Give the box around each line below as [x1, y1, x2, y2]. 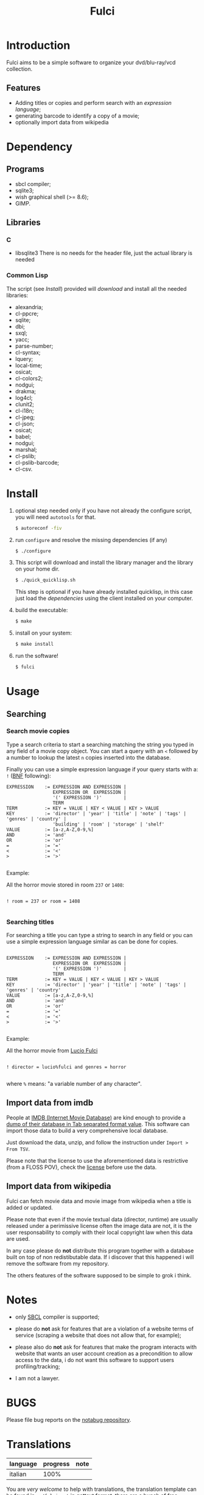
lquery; [15, 355, 33, 362]
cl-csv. [15, 465, 33, 473]
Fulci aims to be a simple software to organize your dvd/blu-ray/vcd [6, 59, 176, 66]
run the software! [15, 652, 59, 660]
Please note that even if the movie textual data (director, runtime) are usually [6, 1215, 198, 1223]
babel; [15, 433, 32, 440]
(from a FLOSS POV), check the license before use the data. [6, 1163, 157, 1171]
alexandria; [15, 303, 44, 310]
